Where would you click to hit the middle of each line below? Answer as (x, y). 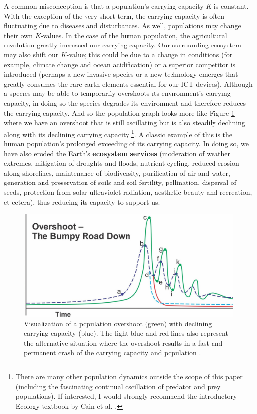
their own (18, 35)
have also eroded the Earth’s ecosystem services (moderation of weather (117, 153)
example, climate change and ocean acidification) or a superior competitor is (120, 64)
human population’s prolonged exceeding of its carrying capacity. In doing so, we (127, 143)
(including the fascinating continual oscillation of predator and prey (118, 386)
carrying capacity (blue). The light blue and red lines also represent (126, 333)
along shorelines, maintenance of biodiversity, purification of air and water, (117, 172)
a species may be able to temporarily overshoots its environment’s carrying (117, 93)
